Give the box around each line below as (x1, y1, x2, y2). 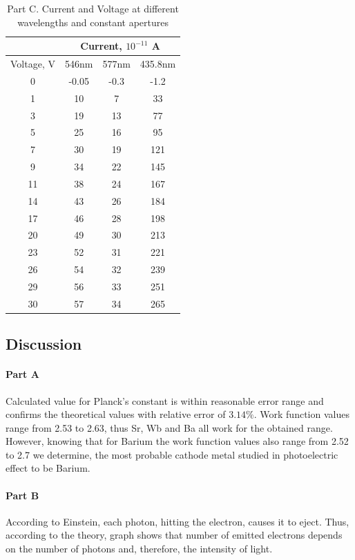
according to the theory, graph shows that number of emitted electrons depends (6, 528, 343, 542)
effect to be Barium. (6, 461, 90, 475)
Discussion (6, 333, 82, 354)
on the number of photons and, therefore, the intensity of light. (6, 541, 273, 556)
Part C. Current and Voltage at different (7, 1, 179, 15)
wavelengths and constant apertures (17, 14, 169, 29)
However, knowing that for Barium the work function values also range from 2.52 (6, 434, 349, 448)
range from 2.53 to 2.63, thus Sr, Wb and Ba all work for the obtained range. (6, 420, 333, 434)
